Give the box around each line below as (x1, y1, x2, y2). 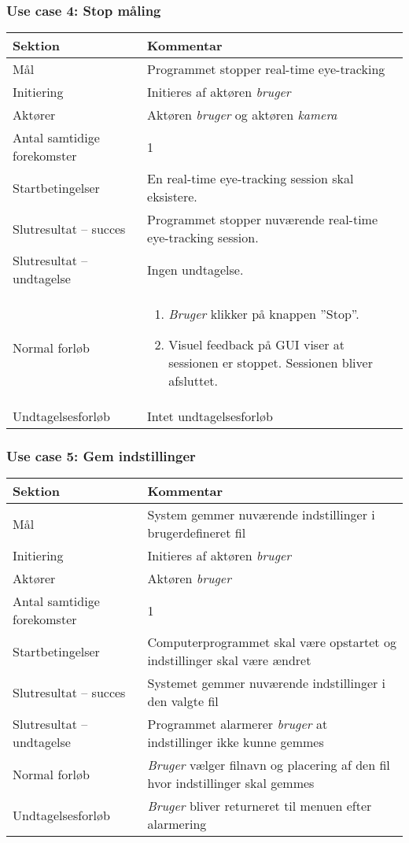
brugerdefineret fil (147, 523, 246, 542)
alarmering (147, 815, 207, 834)
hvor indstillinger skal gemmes (147, 774, 315, 793)
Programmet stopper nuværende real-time (147, 210, 378, 229)
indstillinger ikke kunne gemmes (147, 733, 324, 752)
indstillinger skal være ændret (147, 651, 311, 670)
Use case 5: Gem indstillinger (6, 446, 196, 466)
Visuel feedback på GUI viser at (168, 335, 345, 354)
